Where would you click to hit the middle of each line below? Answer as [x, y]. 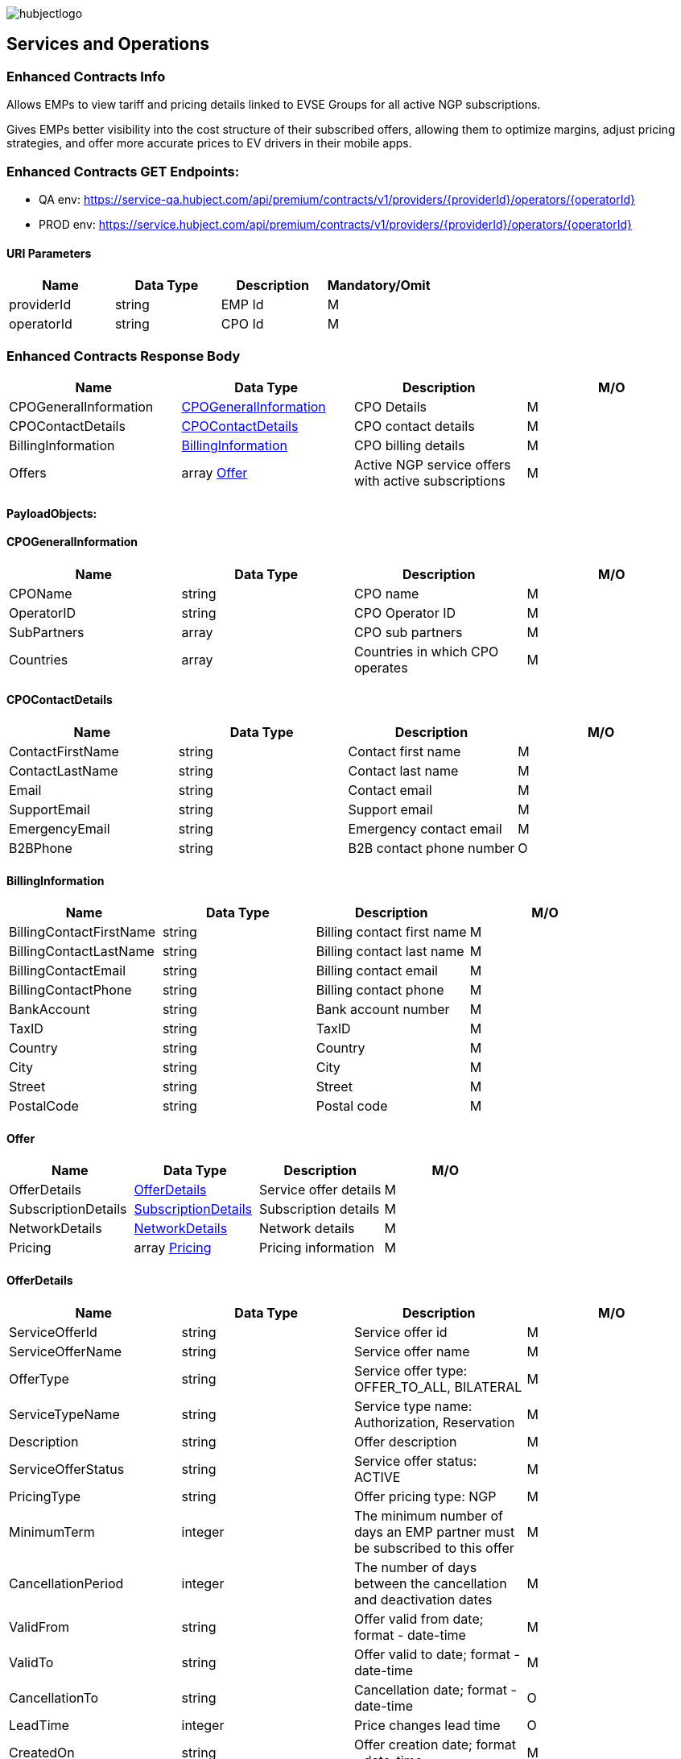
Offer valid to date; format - [437, 1654]
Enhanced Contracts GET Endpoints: [123, 171]
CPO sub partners [409, 632]
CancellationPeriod [66, 1583]
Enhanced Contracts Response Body [124, 356]
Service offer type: [411, 1370]
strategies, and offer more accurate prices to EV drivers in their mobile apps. [209, 143]
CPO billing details [410, 445]
